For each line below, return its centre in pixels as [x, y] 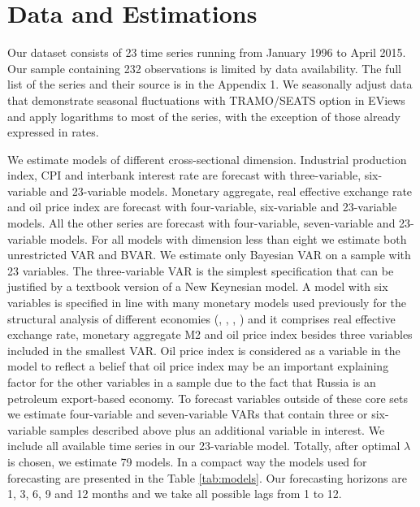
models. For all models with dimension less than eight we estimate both [228, 238]
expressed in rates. [53, 132]
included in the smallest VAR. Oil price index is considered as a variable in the [204, 350]
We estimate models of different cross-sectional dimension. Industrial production [207, 159]
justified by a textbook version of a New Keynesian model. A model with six [198, 286]
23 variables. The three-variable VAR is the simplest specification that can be [201, 270]
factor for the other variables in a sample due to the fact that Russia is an [192, 382]
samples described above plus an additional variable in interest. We [217, 429]
